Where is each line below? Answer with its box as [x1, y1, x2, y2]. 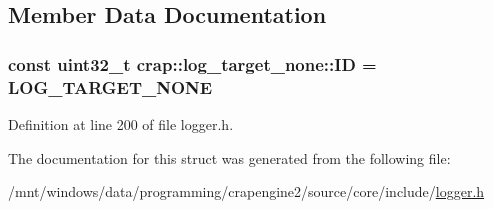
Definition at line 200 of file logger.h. [8, 113, 234, 134]
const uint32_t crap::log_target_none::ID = [8, 51, 377, 76]
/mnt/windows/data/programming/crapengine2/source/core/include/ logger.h [8, 181, 485, 202]
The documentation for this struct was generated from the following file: [8, 147, 451, 168]
